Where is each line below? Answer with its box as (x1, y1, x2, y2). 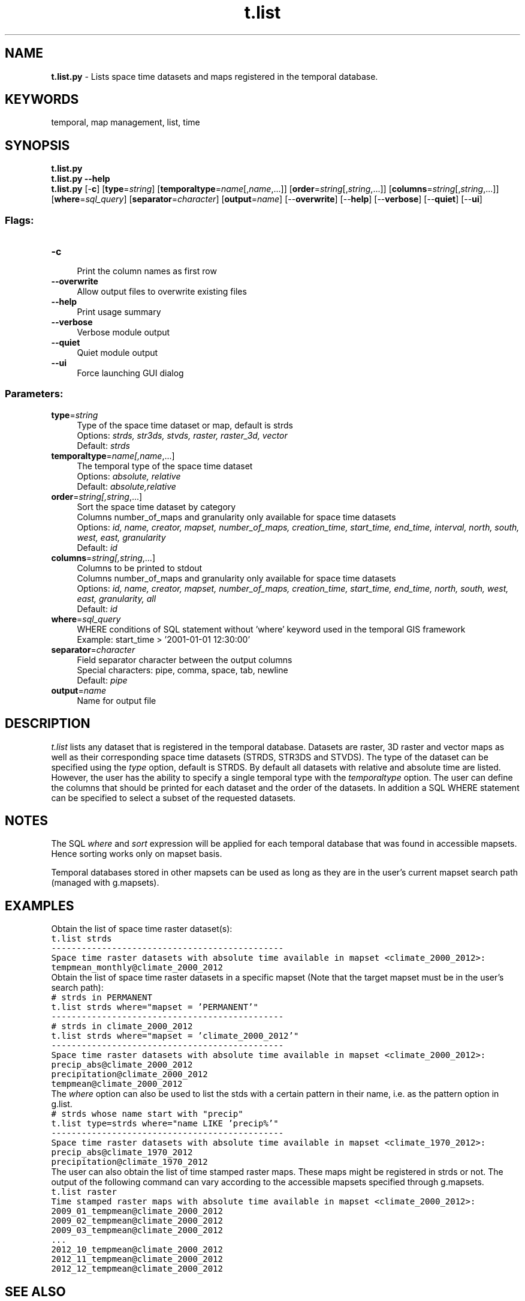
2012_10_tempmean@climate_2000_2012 (51, 1245, 223, 1255)
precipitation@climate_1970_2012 (51, 1157, 208, 1167)
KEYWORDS (5, 92, 79, 107)
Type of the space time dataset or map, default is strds (77, 419, 293, 430)
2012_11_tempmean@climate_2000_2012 (51, 1254, 223, 1264)
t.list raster (51, 1187, 117, 1197)
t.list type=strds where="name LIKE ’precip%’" (51, 1119, 279, 1129)
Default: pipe (77, 675, 128, 685)
